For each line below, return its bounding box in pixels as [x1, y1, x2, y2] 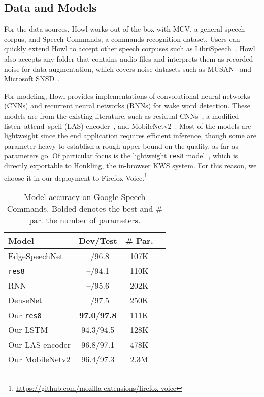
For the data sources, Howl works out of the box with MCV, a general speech [4, 23, 245, 34]
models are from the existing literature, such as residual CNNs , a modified [4, 110, 239, 121]
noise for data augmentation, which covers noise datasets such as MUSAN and [4, 63, 252, 74]
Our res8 [8, 308, 42, 321]
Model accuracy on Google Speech [24, 190, 146, 203]
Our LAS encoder [8, 338, 71, 350]
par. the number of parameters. [29, 214, 141, 226]
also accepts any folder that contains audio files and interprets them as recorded [4, 53, 253, 64]
